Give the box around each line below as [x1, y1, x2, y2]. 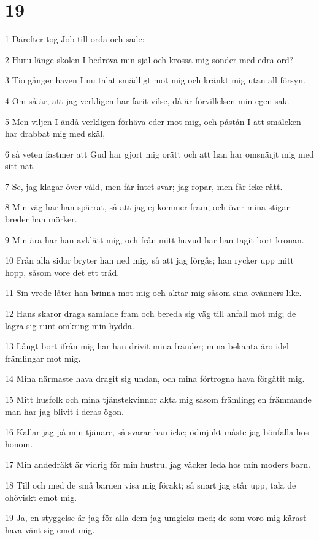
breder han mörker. [5, 213, 77, 226]
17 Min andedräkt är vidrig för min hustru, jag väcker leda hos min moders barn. [5, 458, 310, 471]
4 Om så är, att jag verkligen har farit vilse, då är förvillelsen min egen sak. [5, 94, 290, 107]
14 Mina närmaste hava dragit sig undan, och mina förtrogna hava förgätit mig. [5, 372, 305, 385]
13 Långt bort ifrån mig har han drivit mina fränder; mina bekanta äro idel [5, 340, 289, 352]
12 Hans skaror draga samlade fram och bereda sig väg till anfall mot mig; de [5, 307, 296, 320]
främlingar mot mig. [5, 351, 81, 364]
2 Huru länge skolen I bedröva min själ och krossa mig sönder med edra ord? [5, 53, 294, 66]
